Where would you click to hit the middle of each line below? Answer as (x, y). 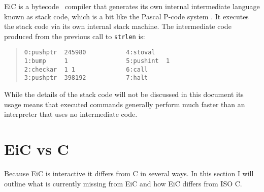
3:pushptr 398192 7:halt (86, 78)
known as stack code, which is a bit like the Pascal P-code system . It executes (126, 16)
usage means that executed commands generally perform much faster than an (125, 104)
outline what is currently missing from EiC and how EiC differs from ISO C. (123, 183)
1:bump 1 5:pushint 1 (97, 61)
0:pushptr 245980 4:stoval (90, 53)
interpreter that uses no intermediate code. (71, 114)
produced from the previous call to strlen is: (75, 36)
